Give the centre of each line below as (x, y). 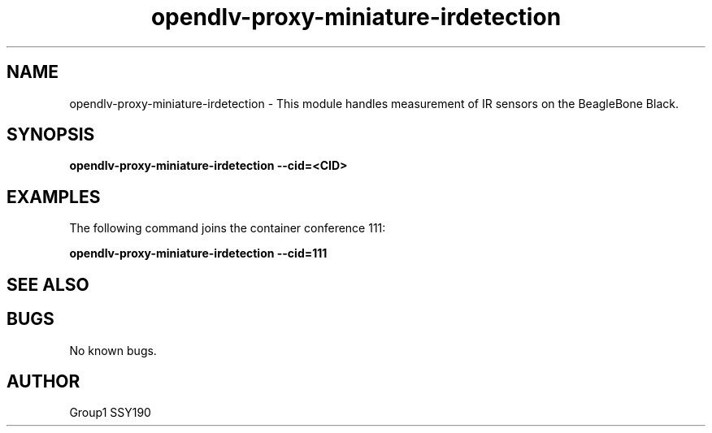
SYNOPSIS (51, 135)
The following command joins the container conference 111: (228, 228)
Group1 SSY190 (110, 413)
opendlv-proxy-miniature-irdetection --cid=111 (198, 253)
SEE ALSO (48, 284)
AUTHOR (43, 381)
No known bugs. (113, 350)
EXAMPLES (54, 197)
